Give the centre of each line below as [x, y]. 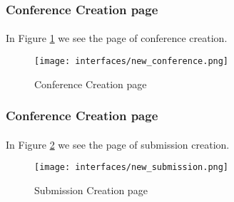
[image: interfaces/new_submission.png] [132, 168]
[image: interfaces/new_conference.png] [132, 62]
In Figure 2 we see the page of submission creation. [118, 144]
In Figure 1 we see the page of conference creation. [117, 38]
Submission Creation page [91, 190]
